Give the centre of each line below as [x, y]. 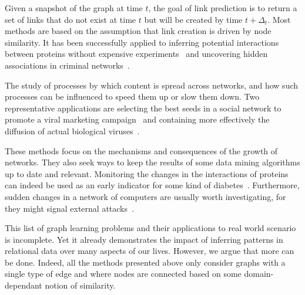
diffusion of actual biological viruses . [72, 130]
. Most [279, 19]
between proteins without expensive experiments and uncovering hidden [136, 54]
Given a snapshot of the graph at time [74, 8]
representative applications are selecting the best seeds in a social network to [143, 108]
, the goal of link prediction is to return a [223, 8]
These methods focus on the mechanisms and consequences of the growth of [141, 150]
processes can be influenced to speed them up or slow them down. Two [132, 96]
